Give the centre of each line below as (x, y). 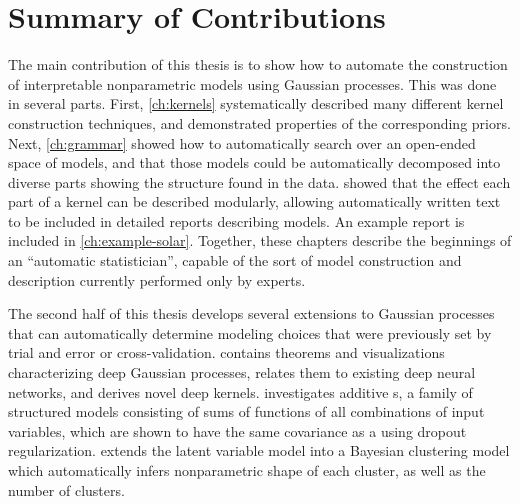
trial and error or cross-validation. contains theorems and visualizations (226, 352)
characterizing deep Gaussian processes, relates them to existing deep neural (242, 372)
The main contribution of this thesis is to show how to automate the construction (258, 64)
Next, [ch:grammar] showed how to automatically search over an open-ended (242, 142)
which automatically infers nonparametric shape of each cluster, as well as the (247, 470)
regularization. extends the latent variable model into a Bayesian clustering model (259, 450)
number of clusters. (66, 489)
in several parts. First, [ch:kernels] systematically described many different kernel (256, 103)
